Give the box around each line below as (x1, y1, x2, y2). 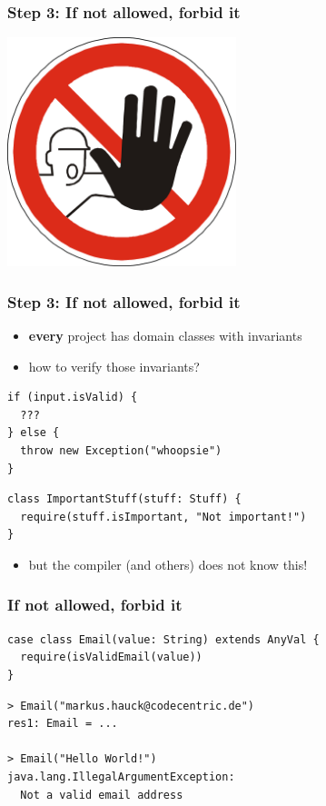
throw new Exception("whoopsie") (20, 444, 222, 457)
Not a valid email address (20, 788, 183, 801)
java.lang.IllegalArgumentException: (7, 770, 235, 783)
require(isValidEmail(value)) (20, 651, 203, 664)
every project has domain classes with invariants (28, 326, 302, 345)
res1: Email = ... (7, 717, 118, 731)
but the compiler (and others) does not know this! (28, 554, 308, 573)
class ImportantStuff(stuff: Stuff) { (7, 493, 242, 506)
